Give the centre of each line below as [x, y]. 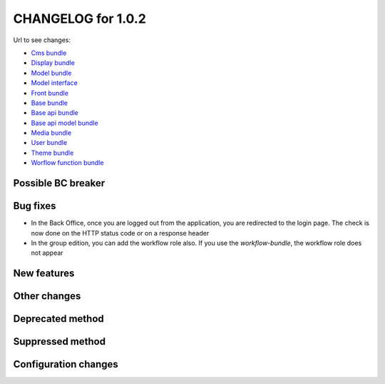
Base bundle [49, 103]
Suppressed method [60, 342]
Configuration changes [66, 364]
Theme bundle [52, 153]
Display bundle [53, 63]
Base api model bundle [65, 123]
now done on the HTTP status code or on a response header [120, 233]
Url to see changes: [42, 40]
